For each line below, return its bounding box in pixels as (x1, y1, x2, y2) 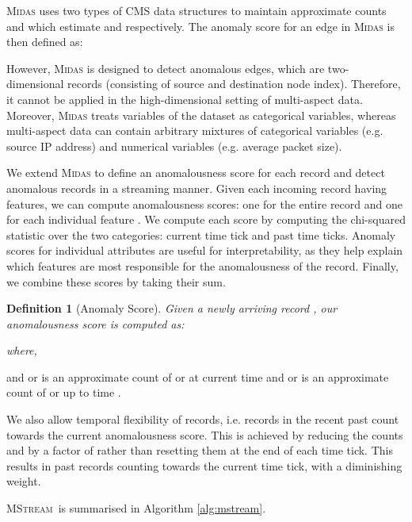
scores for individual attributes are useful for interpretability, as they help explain (6, 242, 403, 259)
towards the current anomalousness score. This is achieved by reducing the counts (6, 426, 403, 443)
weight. (6, 473, 41, 489)
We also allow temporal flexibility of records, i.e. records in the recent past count (6, 411, 399, 428)
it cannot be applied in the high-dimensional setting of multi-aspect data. (6, 90, 363, 107)
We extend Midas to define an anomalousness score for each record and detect (6, 164, 385, 181)
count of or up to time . (6, 384, 121, 401)
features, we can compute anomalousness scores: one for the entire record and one (6, 195, 402, 212)
